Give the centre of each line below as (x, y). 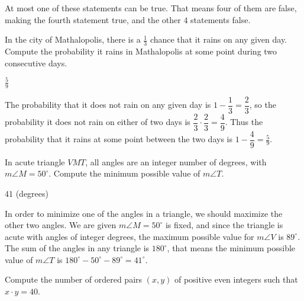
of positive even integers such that (236, 279)
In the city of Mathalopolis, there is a (73, 39)
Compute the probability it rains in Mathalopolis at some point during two (141, 51)
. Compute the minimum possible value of (124, 173)
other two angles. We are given (61, 225)
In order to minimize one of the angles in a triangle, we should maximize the (144, 213)
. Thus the (244, 122)
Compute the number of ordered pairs (74, 279)
